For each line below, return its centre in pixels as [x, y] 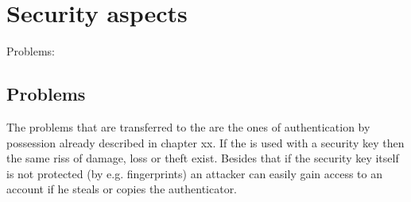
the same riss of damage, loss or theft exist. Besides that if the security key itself [203, 158]
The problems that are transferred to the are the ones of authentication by [188, 126]
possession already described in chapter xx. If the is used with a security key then [205, 142]
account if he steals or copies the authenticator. [122, 189]
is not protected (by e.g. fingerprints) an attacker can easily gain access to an [195, 173]
